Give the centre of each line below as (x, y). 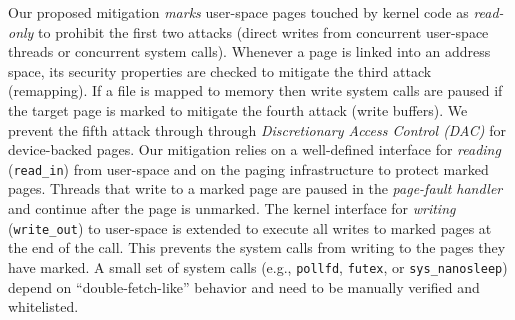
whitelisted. (43, 306)
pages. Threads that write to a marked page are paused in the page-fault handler (255, 188)
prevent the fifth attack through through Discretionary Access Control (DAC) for (257, 129)
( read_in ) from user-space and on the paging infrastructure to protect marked (248, 168)
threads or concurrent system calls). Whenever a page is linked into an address (249, 51)
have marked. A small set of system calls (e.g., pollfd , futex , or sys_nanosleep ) (258, 266)
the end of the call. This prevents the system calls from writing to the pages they (257, 247)
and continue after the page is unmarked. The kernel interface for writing (232, 208)
